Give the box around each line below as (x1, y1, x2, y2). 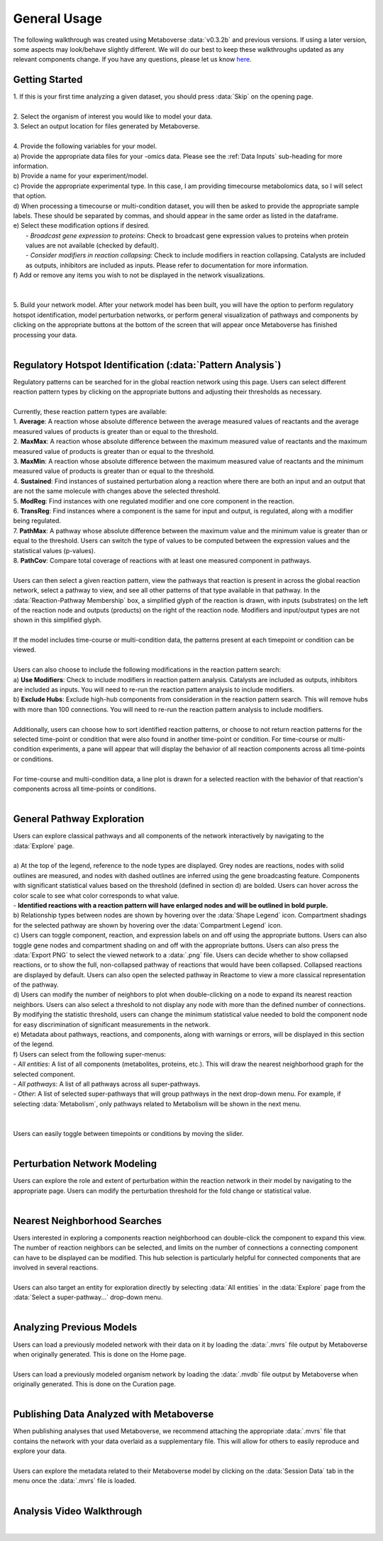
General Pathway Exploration (13, 813, 145, 825)
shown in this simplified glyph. (13, 616, 102, 624)
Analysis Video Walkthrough (13, 1505, 143, 1517)
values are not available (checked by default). (26, 241, 159, 250)
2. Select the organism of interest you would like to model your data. (13, 112, 213, 121)
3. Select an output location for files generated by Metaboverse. (13, 122, 200, 130)
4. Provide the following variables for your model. (13, 142, 157, 150)
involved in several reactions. (13, 1263, 99, 1272)
